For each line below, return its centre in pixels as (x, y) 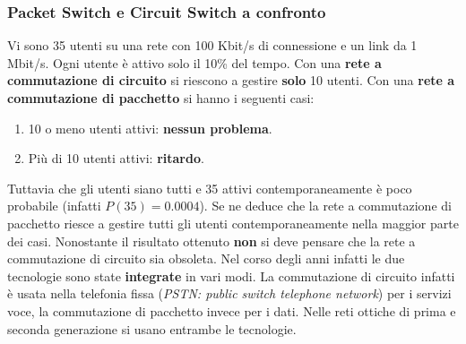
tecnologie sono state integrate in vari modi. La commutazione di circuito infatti (231, 275)
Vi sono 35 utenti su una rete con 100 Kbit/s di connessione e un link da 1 (212, 45)
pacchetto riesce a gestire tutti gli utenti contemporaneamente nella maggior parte (233, 223)
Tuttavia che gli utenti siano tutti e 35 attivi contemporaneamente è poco (210, 188)
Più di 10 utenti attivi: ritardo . (116, 158)
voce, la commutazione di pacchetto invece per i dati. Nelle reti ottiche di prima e (232, 310)
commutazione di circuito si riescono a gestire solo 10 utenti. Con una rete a (231, 80)
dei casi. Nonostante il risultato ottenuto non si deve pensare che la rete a (211, 241)
